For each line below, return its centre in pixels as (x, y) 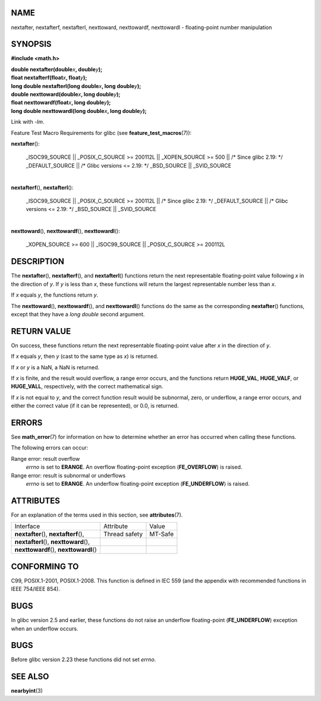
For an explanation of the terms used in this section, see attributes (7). (97, 515)
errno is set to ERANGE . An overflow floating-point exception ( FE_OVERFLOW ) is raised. (134, 467)
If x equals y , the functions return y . (55, 295)
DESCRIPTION (38, 262)
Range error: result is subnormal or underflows (68, 475)
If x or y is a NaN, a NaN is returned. (55, 367)
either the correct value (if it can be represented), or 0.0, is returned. (95, 406)
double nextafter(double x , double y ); (57, 69)
